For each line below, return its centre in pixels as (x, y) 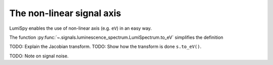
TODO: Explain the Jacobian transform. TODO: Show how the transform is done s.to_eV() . (105, 47)
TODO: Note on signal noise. (39, 56)
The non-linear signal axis (65, 13)
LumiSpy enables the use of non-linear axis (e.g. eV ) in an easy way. (80, 28)
